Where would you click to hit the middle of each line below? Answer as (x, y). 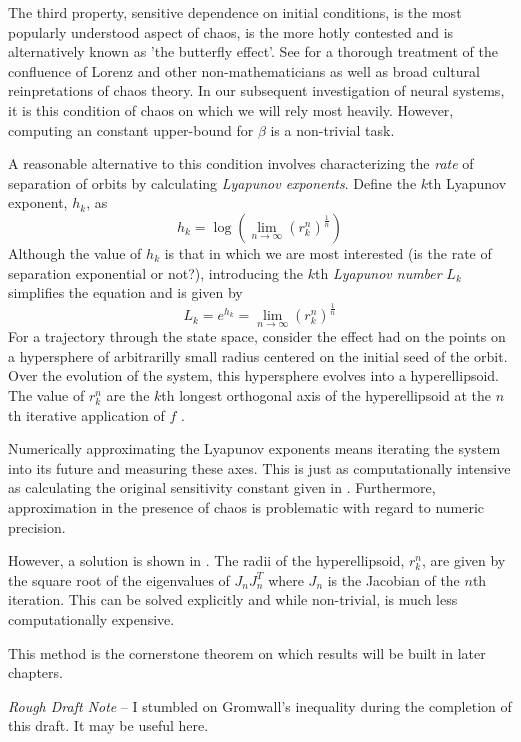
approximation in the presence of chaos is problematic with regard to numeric (246, 507)
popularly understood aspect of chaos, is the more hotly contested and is (231, 31)
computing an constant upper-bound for (131, 129)
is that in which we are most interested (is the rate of (328, 252)
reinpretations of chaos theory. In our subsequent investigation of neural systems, (256, 90)
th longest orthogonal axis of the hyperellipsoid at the (326, 395)
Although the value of (75, 252)
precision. (37, 526)
